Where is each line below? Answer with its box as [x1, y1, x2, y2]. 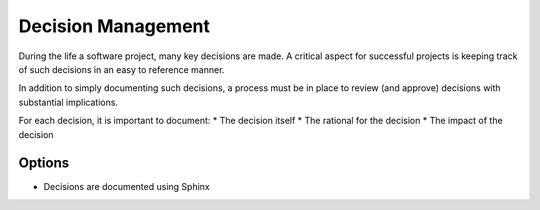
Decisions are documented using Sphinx [43, 181, 210, 193]
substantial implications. [18, 96, 119, 108]
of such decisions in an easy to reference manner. [18, 63, 225, 75]
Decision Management [18, 15, 210, 37]
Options [18, 155, 70, 172]
